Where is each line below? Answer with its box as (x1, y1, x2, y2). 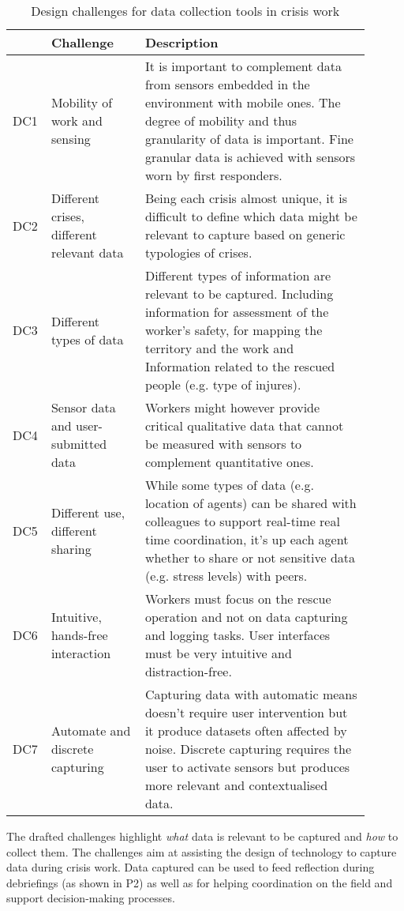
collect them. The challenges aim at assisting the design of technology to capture (6, 843, 397, 860)
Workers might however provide (144, 398, 320, 416)
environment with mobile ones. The (144, 93, 341, 111)
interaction (50, 644, 111, 662)
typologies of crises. (144, 243, 252, 262)
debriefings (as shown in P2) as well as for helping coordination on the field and (6, 874, 393, 890)
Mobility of (50, 93, 113, 111)
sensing (50, 130, 91, 148)
